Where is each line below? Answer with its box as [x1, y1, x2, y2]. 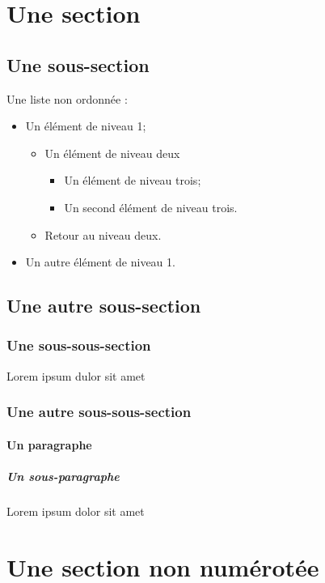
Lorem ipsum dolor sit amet [6, 502, 145, 519]
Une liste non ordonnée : [6, 90, 128, 107]
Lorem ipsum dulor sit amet [6, 367, 146, 384]
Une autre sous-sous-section [6, 402, 192, 422]
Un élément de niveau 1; [25, 117, 146, 134]
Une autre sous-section [6, 293, 201, 318]
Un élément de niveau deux [44, 144, 180, 161]
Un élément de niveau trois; [64, 172, 201, 189]
